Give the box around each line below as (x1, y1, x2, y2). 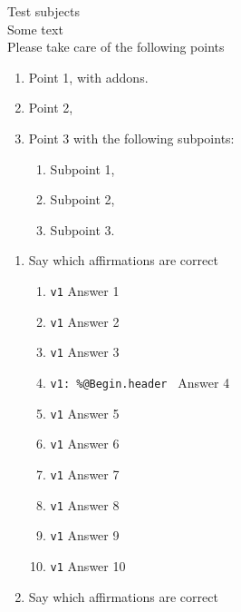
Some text (7, 19, 63, 38)
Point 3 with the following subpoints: (28, 128, 235, 147)
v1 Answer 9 (50, 526, 120, 545)
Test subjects (7, 2, 80, 20)
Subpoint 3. (50, 220, 115, 239)
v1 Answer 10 (50, 556, 126, 575)
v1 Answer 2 (50, 311, 120, 331)
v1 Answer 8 (50, 495, 120, 514)
